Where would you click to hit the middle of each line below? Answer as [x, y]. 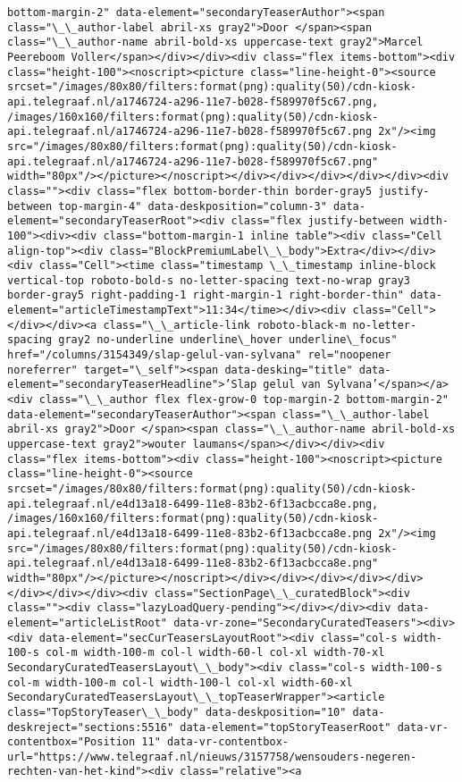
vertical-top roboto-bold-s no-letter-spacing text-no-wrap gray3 [209, 280]
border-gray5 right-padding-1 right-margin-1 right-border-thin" [206, 295]
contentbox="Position [71, 742]
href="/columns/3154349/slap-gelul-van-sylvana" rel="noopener [199, 355]
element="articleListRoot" [87, 622]
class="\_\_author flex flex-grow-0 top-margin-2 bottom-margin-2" [244, 400]
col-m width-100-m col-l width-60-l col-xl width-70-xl [215, 653]
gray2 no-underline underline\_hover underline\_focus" [228, 340]
